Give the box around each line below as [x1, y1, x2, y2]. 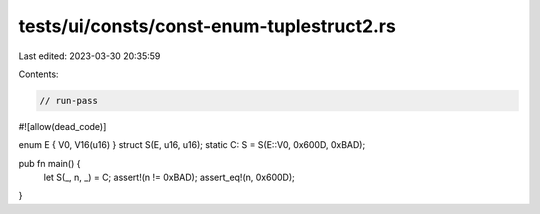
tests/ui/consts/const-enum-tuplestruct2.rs [18, 15, 397, 37]
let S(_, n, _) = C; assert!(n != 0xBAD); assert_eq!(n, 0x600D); [43, 171, 295, 184]
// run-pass [39, 95, 99, 106]
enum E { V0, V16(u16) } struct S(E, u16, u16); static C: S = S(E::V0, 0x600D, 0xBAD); [18, 139, 366, 151]
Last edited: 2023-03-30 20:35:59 [18, 50, 161, 62]
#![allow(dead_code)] [18, 120, 107, 132]
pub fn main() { [18, 157, 81, 169]
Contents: [18, 68, 59, 80]
